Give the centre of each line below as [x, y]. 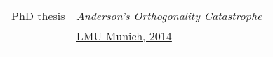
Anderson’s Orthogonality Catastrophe [169, 16]
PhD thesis [38, 16]
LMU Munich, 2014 [124, 36]
